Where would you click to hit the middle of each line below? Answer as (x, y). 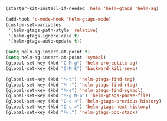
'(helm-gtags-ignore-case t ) (44, 36)
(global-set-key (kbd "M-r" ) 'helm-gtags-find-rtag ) (72, 85)
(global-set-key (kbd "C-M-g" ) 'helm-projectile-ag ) (72, 63)
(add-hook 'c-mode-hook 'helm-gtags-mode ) (58, 19)
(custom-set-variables (33, 25)
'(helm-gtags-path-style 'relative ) (53, 30)
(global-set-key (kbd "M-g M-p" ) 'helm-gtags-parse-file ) (78, 96)
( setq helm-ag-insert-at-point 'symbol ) (56, 58)
